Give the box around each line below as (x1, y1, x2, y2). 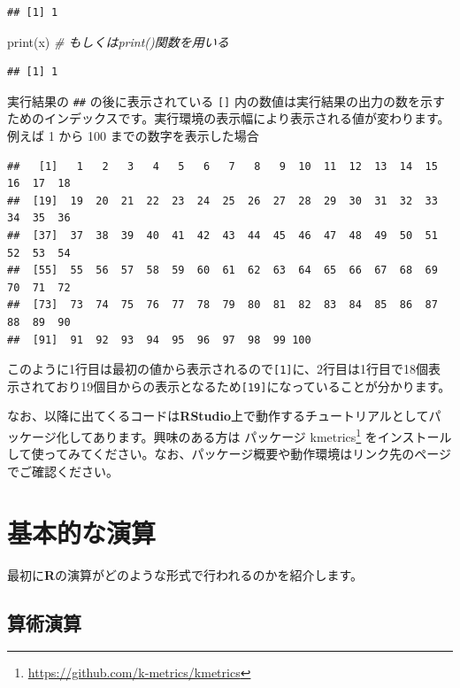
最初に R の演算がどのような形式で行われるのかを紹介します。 (7, 565, 363, 584)
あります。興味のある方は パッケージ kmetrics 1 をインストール (92, 425, 452, 445)
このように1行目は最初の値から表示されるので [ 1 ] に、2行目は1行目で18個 (7, 359, 429, 378)
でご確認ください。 (7, 461, 119, 480)
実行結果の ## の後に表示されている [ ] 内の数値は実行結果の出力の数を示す (7, 91, 445, 110)
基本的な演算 (7, 514, 157, 550)
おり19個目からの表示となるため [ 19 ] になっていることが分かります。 (56, 376, 451, 395)
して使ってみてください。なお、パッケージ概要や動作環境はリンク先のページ (7, 444, 451, 463)
